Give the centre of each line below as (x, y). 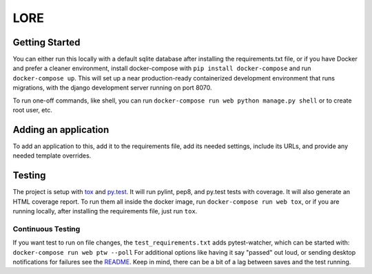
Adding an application (61, 130)
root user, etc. (33, 110)
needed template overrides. (52, 156)
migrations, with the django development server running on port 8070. (113, 88)
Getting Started (46, 42)
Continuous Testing (46, 229)
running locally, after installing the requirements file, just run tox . (105, 211)
